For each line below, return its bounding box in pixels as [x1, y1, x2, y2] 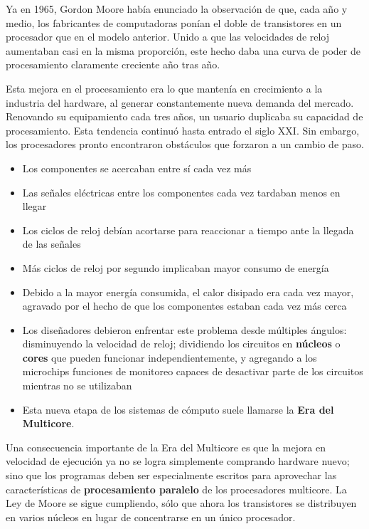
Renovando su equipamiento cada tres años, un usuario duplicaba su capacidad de [6, 109, 363, 124]
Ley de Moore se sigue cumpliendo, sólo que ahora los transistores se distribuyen [6, 496, 357, 510]
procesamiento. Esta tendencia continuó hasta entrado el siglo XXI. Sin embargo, [6, 122, 360, 137]
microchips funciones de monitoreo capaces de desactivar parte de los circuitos [22, 364, 363, 379]
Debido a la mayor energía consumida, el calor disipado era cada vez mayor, [22, 284, 354, 299]
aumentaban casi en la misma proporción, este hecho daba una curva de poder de [6, 43, 360, 58]
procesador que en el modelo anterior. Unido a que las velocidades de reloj [6, 29, 330, 44]
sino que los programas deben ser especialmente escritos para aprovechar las [6, 468, 337, 483]
